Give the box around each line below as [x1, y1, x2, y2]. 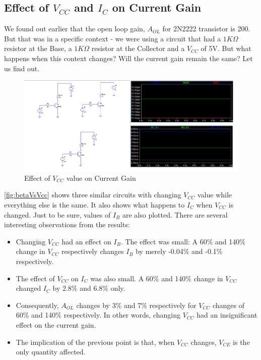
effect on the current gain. [16, 319, 96, 330]
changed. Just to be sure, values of [4, 209, 111, 220]
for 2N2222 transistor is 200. [162, 23, 250, 34]
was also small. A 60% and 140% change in [90, 273, 223, 283]
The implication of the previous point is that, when [16, 336, 175, 347]
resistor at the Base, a [4, 43, 72, 54]
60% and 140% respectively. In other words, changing [16, 310, 180, 320]
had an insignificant [197, 310, 257, 320]
